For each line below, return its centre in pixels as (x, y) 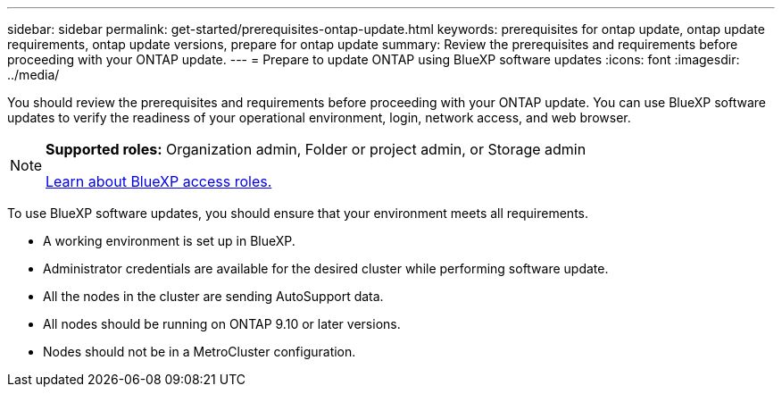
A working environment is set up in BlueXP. (169, 241)
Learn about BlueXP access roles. (159, 181)
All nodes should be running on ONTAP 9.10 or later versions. (222, 324)
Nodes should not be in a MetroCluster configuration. (200, 352)
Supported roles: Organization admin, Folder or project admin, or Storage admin (316, 149)
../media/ (33, 75)
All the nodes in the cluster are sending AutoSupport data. (213, 296)
